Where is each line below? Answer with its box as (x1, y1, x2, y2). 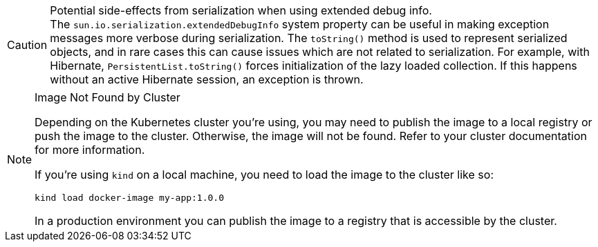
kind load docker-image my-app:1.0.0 (35, 192, 224, 203)
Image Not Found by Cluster (35, 90, 180, 104)
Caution (7, 38, 48, 52)
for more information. (35, 143, 145, 157)
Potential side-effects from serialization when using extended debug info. (50, 3, 432, 17)
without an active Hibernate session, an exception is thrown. (50, 72, 364, 86)
